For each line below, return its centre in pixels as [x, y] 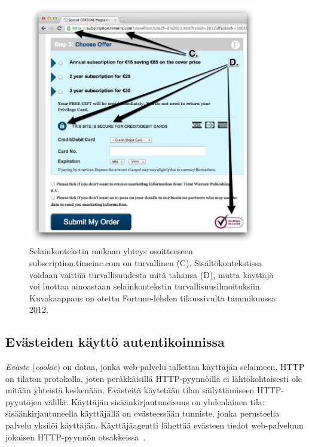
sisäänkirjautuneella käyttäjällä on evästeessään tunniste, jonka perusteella [143, 413]
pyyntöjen [24, 401]
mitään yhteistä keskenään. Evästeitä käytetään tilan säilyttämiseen [130, 390]
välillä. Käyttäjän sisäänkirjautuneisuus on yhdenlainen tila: [154, 401]
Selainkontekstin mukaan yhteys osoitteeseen [111, 251]
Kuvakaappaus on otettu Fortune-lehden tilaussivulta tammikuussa [153, 298]
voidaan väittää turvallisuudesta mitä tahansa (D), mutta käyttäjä [152, 274]
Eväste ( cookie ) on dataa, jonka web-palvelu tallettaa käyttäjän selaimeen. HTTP [155, 367]
